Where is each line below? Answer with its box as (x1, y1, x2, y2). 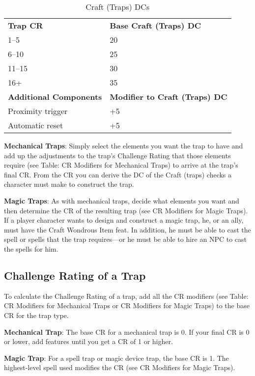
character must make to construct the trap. (4, 179, 134, 189)
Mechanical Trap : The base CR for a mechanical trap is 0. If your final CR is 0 (4, 326, 250, 337)
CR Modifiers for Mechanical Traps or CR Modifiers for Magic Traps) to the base (4, 300, 250, 311)
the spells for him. (4, 243, 58, 254)
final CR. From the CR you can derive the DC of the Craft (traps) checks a (4, 169, 232, 179)
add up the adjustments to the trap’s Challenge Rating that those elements (4, 150, 231, 160)
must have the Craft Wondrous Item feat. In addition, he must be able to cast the (4, 224, 251, 234)
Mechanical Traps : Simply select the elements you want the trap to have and (4, 141, 243, 150)
